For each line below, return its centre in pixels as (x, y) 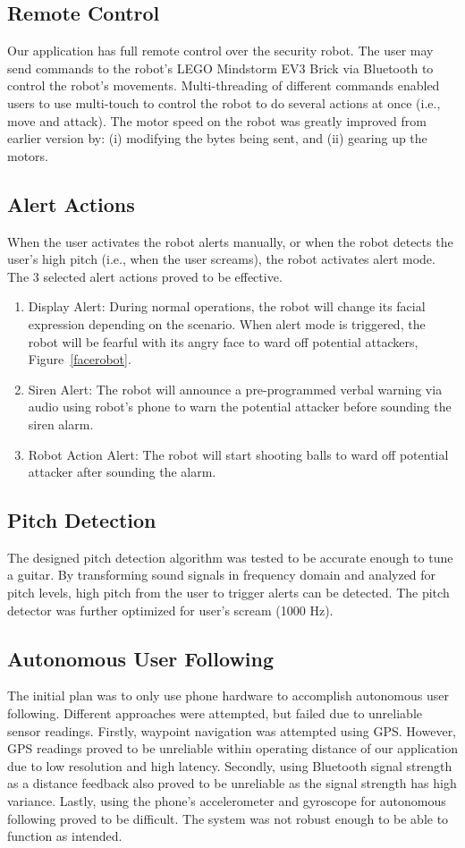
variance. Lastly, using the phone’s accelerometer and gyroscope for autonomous (227, 801)
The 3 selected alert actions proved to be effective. (145, 276)
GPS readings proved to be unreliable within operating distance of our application (232, 748)
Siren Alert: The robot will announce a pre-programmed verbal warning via (235, 389)
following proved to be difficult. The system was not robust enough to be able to (228, 818)
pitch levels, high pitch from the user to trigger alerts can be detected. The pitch (228, 593)
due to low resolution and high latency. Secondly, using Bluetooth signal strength (230, 765)
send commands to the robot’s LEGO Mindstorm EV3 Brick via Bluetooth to (220, 68)
